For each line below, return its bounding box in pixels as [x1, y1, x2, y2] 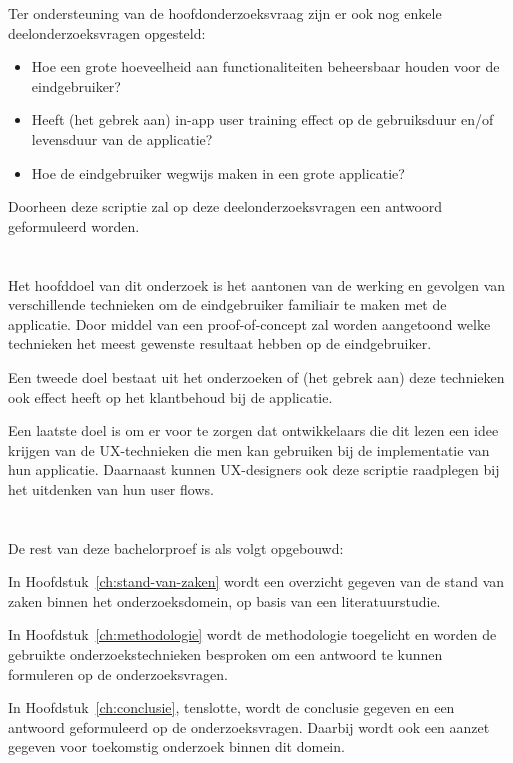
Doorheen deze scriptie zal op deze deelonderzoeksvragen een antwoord [8, 196, 443, 217]
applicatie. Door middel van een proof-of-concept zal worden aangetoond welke [8, 313, 491, 334]
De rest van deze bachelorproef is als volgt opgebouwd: [8, 537, 344, 558]
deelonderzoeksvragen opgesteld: [8, 22, 206, 43]
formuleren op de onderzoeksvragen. [8, 663, 228, 684]
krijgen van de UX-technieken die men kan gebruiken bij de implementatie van [8, 439, 490, 460]
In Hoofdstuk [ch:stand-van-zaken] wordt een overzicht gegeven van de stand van [8, 571, 505, 592]
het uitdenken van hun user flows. [8, 478, 214, 499]
